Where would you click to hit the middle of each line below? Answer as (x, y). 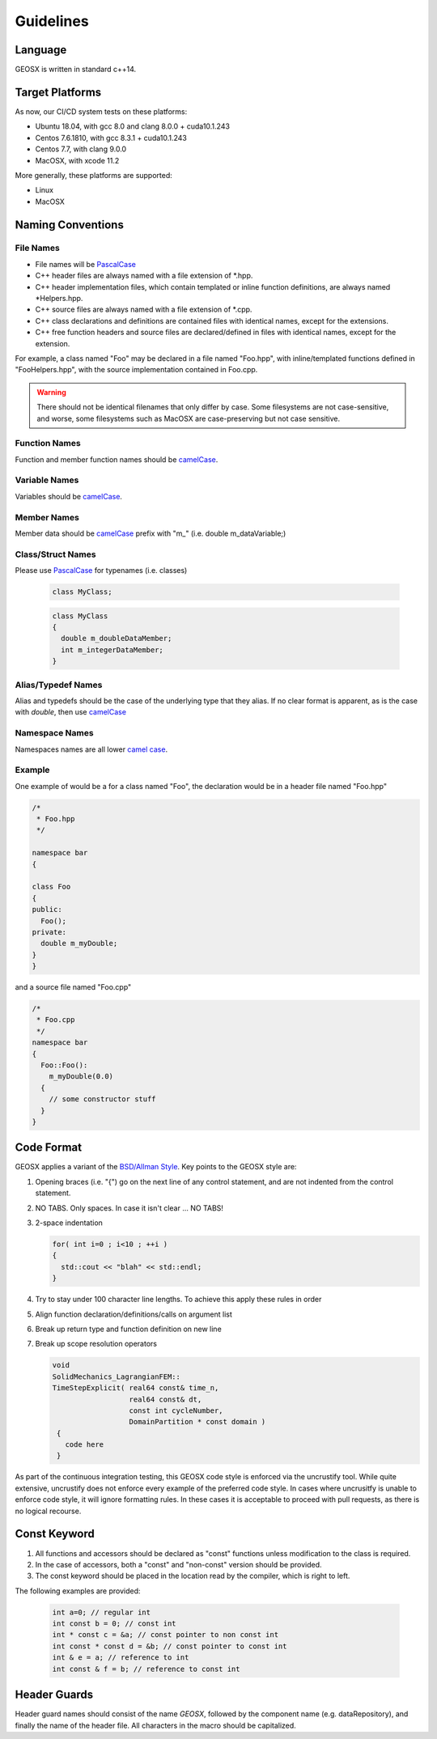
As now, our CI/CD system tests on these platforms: (101, 111)
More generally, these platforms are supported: (94, 175)
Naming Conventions (70, 225)
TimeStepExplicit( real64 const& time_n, (136, 1388)
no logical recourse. (48, 1511)
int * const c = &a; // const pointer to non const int (165, 1635)
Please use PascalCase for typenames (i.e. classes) (101, 570)
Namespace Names (54, 733)
